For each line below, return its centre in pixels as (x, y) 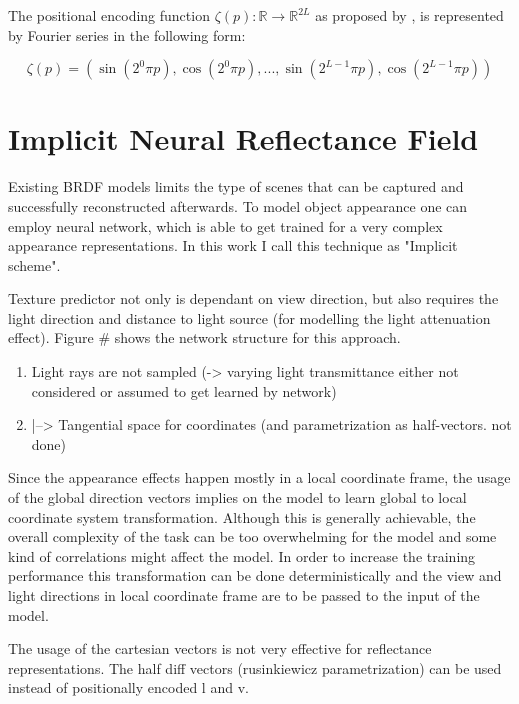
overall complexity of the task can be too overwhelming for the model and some (252, 536)
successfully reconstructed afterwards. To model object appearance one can (238, 205)
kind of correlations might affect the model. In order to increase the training (242, 555)
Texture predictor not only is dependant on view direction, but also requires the (253, 298)
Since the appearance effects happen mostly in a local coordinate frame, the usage (259, 477)
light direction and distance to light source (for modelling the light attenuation (249, 317)
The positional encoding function (109, 15)
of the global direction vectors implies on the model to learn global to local (237, 497)
